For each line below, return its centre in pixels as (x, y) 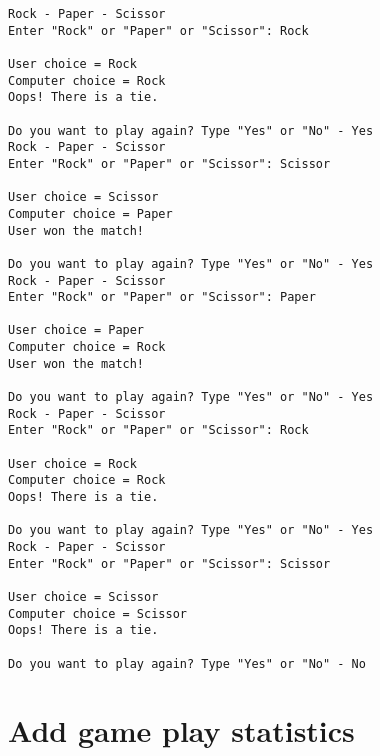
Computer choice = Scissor (97, 613)
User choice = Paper (76, 330)
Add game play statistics (181, 730)
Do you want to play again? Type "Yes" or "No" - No (187, 663)
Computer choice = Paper (90, 213)
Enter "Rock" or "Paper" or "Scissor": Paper (162, 297)
